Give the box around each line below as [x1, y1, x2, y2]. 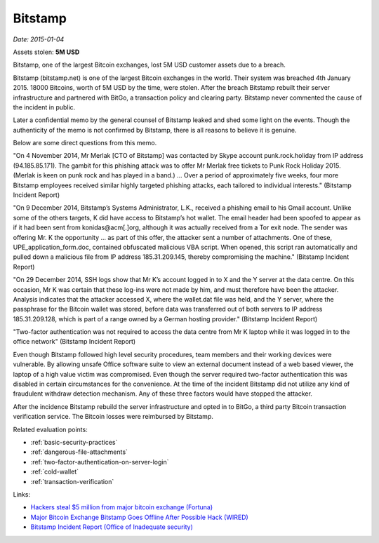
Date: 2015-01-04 [13, 35, 65, 43]
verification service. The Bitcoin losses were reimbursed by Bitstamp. [13, 413, 213, 421]
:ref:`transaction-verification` [30, 477, 114, 485]
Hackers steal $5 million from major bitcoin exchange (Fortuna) [30, 503, 213, 511]
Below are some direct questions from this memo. [13, 139, 157, 147]
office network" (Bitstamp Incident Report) [13, 337, 136, 346]
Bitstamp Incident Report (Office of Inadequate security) [30, 523, 193, 531]
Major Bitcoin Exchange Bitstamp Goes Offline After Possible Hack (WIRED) [30, 513, 248, 521]
